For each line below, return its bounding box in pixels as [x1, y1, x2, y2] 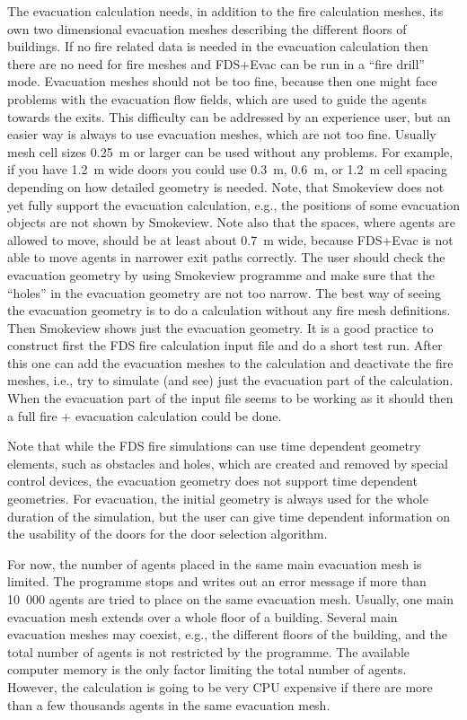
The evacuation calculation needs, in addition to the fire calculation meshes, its [7, 2, 444, 20]
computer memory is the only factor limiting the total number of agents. [7, 660, 407, 679]
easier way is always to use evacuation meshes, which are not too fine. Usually [7, 125, 436, 144]
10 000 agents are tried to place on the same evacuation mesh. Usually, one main [7, 590, 454, 608]
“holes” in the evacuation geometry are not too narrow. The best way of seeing [7, 283, 441, 302]
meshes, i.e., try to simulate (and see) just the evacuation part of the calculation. [7, 371, 454, 390]
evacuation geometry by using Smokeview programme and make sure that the [7, 265, 435, 284]
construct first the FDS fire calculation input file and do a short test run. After [7, 336, 443, 355]
